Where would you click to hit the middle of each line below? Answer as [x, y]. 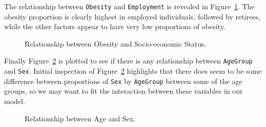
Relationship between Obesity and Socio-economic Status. [116, 43]
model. [15, 101]
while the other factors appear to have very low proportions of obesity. [115, 26]
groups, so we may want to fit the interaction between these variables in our [124, 91]
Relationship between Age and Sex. [80, 118]
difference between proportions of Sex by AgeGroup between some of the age [123, 81]
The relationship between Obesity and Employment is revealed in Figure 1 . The [129, 6]
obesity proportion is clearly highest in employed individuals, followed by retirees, [132, 16]
